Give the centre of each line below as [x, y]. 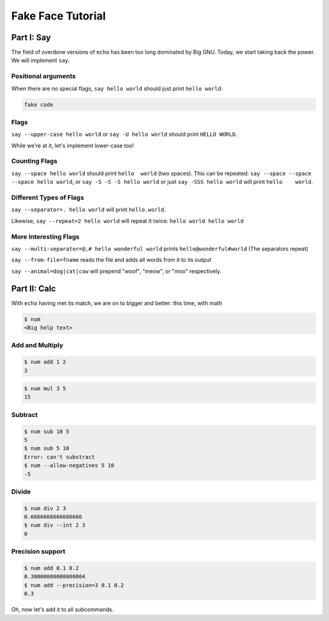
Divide [21, 491]
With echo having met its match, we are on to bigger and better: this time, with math [117, 303]
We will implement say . [41, 60]
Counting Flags [34, 161]
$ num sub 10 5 [47, 431]
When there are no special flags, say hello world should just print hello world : [117, 88]
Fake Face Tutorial [58, 16]
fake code [39, 104]
